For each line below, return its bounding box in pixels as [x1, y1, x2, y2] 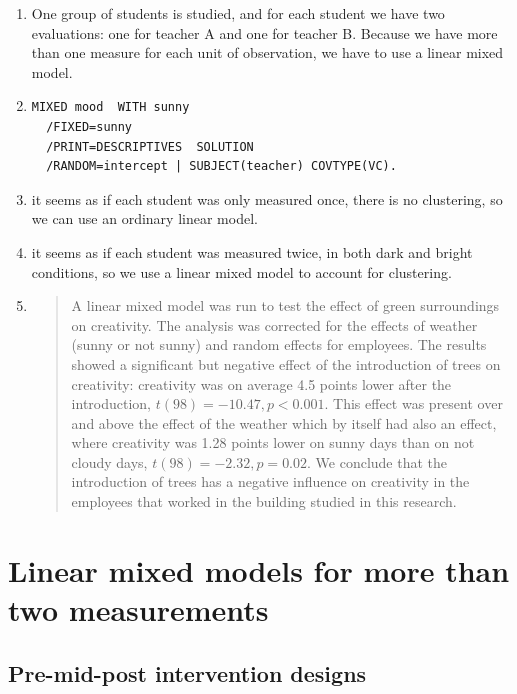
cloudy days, [71, 451, 148, 472]
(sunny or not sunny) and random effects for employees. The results [71, 334, 487, 355]
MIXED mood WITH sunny [31, 100, 190, 115]
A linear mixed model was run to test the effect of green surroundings [71, 295, 500, 316]
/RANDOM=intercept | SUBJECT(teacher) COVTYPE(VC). [46, 159, 397, 174]
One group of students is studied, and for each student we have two [31, 3, 445, 23]
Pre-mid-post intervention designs [8, 657, 367, 688]
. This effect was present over [324, 393, 503, 414]
